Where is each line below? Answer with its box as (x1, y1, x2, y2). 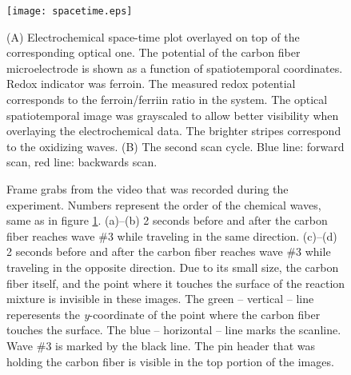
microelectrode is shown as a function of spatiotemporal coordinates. (6, 59, 343, 76)
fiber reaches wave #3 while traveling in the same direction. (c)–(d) (6, 227, 337, 244)
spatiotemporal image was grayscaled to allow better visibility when (6, 106, 339, 123)
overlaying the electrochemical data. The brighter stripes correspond (6, 122, 341, 139)
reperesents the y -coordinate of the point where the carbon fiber (6, 305, 321, 322)
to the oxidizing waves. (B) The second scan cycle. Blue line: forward (6, 138, 345, 154)
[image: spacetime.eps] (6, 6, 133, 17)
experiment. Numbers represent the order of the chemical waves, (6, 196, 321, 213)
